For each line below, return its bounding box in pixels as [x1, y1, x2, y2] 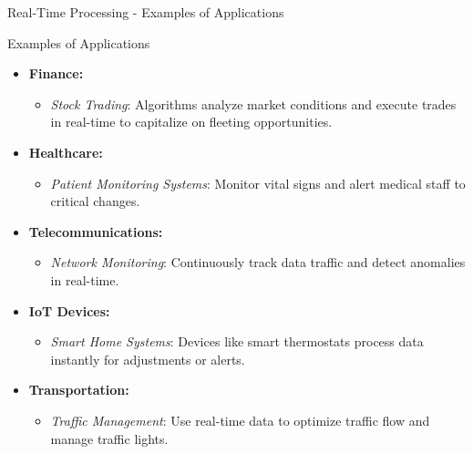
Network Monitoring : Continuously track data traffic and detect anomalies [50, 253, 466, 272]
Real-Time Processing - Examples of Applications [7, 3, 284, 21]
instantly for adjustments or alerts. [50, 349, 245, 368]
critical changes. [50, 191, 140, 211]
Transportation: [28, 380, 129, 399]
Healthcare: [28, 142, 103, 161]
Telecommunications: [28, 222, 163, 241]
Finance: [28, 64, 84, 83]
